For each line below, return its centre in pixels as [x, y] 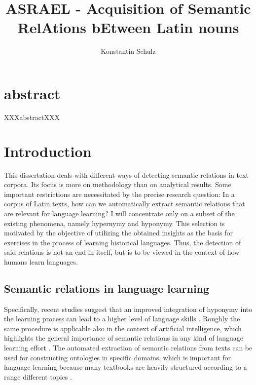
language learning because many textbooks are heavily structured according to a [126, 367]
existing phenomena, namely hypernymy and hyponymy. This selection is [114, 223]
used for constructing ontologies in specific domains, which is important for [117, 357]
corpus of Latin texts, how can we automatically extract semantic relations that [125, 204]
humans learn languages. [41, 261]
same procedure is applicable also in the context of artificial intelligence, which [123, 328]
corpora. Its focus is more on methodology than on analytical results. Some [118, 184]
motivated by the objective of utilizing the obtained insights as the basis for [118, 233]
